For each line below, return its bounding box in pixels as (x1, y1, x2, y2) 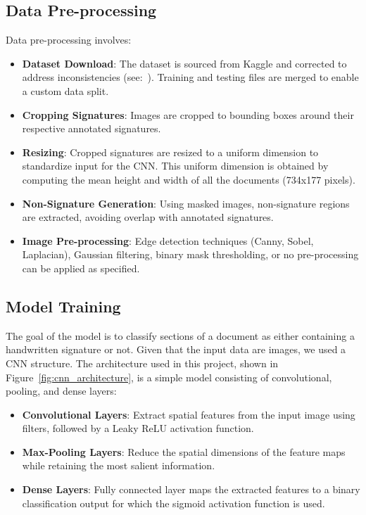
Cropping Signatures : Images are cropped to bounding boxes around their (22, 107, 354, 122)
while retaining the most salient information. (22, 458, 215, 473)
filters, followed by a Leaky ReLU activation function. (22, 421, 254, 435)
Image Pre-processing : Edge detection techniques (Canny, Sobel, (22, 233, 314, 248)
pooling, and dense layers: (6, 383, 117, 398)
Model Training (6, 295, 121, 317)
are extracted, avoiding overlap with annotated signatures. (22, 210, 274, 224)
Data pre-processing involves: (6, 32, 132, 47)
